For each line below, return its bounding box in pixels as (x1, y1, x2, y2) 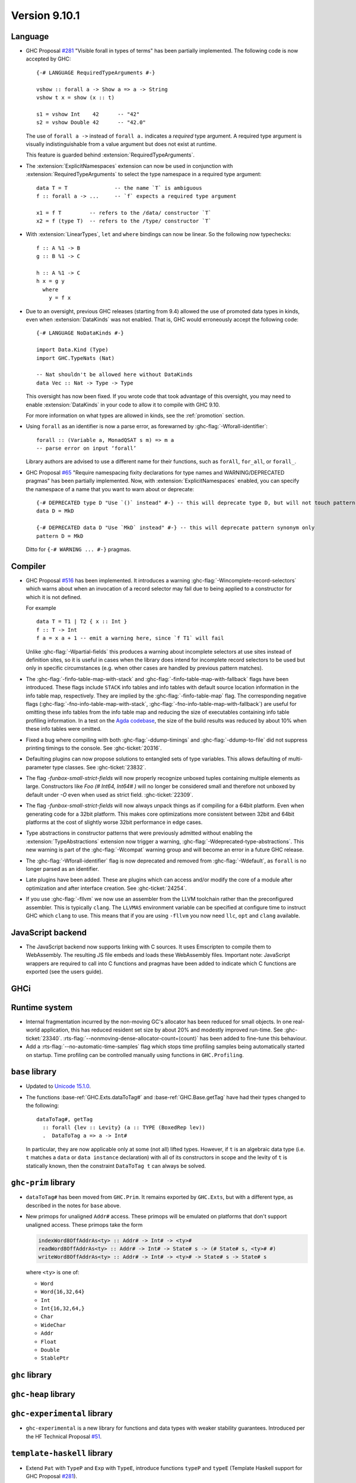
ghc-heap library (11, 1389, 75, 1399)
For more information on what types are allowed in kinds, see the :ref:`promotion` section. (26, 412, 245, 419)
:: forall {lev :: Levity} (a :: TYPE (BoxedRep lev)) (42, 1124, 206, 1131)
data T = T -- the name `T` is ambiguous (36, 184, 202, 191)
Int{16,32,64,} (40, 1305, 85, 1312)
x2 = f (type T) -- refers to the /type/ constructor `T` (36, 218, 212, 225)
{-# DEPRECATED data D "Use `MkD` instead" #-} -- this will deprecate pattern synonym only (36, 524, 315, 531)
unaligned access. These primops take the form (26, 1221, 143, 1228)
